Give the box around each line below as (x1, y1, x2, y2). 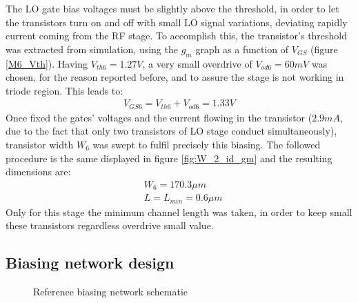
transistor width (6, 137, 74, 152)
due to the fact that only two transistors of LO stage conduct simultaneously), (6, 124, 337, 138)
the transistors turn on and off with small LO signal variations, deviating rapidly (6, 14, 348, 29)
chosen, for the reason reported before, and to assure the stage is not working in (6, 70, 344, 84)
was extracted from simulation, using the (6, 41, 178, 56)
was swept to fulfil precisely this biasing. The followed (92, 137, 321, 152)
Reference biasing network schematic (33, 284, 188, 299)
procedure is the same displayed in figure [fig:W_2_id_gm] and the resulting (6, 150, 332, 165)
